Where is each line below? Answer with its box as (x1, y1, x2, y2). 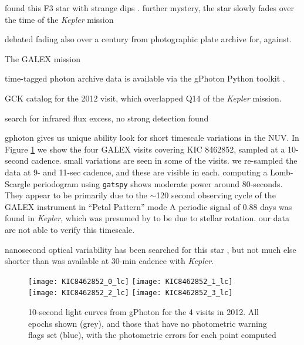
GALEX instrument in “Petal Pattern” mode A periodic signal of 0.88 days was (5, 200, 292, 212)
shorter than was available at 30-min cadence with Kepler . (5, 255, 214, 267)
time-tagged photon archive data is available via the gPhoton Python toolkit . (5, 72, 285, 84)
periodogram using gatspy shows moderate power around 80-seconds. (33, 177, 283, 190)
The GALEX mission (5, 52, 80, 65)
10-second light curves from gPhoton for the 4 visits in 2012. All (28, 306, 259, 318)
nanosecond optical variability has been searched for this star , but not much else (5, 243, 296, 255)
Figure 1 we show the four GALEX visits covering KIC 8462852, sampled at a (5, 143, 285, 155)
